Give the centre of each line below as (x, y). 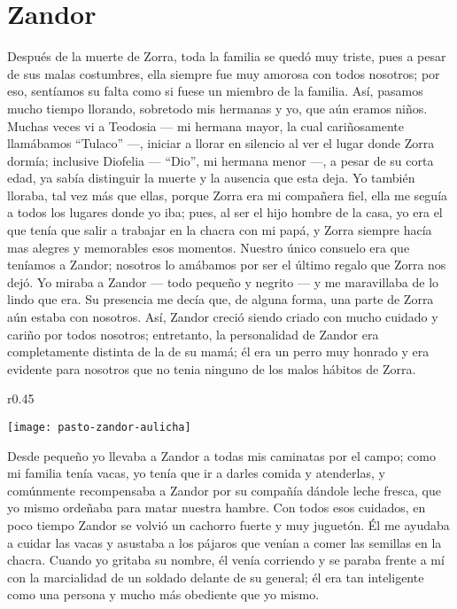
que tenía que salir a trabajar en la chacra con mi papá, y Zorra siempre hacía (220, 230)
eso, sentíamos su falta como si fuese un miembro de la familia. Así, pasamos (215, 91)
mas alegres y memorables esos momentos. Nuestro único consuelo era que (209, 247)
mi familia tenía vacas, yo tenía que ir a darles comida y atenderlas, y (196, 473)
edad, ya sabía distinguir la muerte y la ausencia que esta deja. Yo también (211, 178)
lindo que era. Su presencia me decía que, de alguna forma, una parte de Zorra (221, 299)
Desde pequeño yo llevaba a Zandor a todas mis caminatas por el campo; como (221, 455)
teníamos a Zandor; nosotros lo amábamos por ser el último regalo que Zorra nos (227, 265)
